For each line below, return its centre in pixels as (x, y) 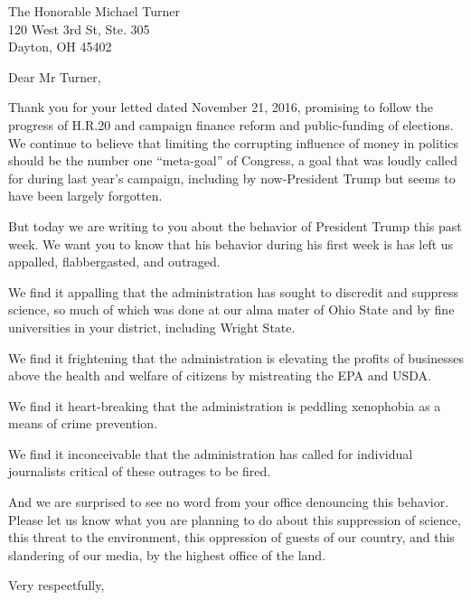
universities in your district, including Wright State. (152, 327)
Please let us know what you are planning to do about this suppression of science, (235, 519)
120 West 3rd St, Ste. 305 (79, 28)
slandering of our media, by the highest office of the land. (167, 554)
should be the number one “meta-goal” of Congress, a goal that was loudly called (233, 160)
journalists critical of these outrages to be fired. (140, 471)
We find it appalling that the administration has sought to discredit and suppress (234, 291)
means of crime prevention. (83, 423)
